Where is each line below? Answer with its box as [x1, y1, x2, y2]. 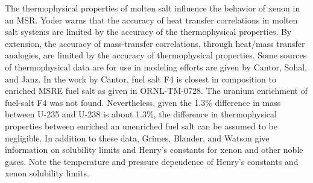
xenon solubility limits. [5, 167, 89, 179]
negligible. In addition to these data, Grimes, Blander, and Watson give [5, 131, 270, 144]
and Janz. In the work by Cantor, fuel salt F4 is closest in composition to [5, 72, 277, 85]
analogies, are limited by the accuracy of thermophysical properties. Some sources [5, 49, 307, 61]
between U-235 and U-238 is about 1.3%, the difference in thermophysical [5, 108, 277, 120]
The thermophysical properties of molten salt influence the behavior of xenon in [5, 2, 300, 14]
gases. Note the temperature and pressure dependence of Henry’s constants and [5, 155, 299, 167]
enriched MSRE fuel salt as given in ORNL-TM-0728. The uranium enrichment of [5, 84, 308, 97]
